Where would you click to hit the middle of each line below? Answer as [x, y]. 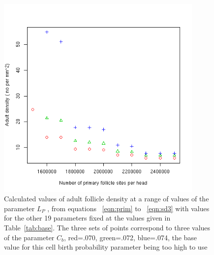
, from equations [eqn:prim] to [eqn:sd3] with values [128, 208]
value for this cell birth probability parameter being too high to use [106, 247]
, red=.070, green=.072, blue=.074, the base [131, 237]
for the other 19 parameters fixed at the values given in [87, 218]
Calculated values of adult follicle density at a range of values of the [107, 199]
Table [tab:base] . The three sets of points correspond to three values [107, 227]
